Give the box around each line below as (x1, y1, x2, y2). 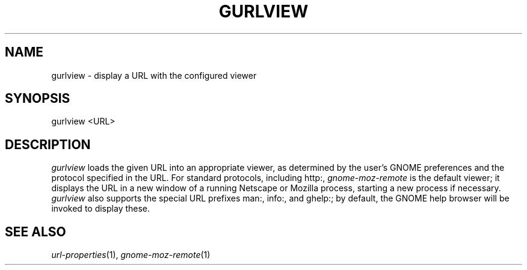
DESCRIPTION (5, 137, 91, 152)
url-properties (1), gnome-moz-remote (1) (51, 250, 211, 260)
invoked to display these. (51, 203, 150, 214)
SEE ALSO (5, 224, 66, 239)
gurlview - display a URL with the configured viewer (51, 70, 257, 81)
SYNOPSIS (5, 91, 70, 106)
